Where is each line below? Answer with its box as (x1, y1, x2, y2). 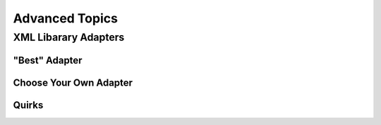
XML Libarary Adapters (13, 31, 125, 44)
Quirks (13, 99, 44, 111)
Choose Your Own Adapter (13, 77, 133, 88)
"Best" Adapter (13, 54, 83, 66)
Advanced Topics (13, 11, 118, 26)
